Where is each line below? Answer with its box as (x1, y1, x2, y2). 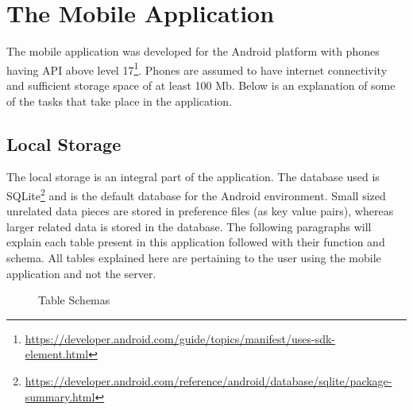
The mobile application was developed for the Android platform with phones (6, 43, 380, 60)
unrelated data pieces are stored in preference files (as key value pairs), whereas (6, 203, 394, 219)
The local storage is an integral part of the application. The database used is (6, 168, 380, 185)
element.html (25, 346, 89, 362)
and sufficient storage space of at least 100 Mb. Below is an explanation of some (6, 76, 396, 93)
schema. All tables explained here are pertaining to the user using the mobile (6, 249, 381, 265)
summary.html (25, 388, 95, 404)
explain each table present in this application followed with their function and (6, 234, 385, 250)
